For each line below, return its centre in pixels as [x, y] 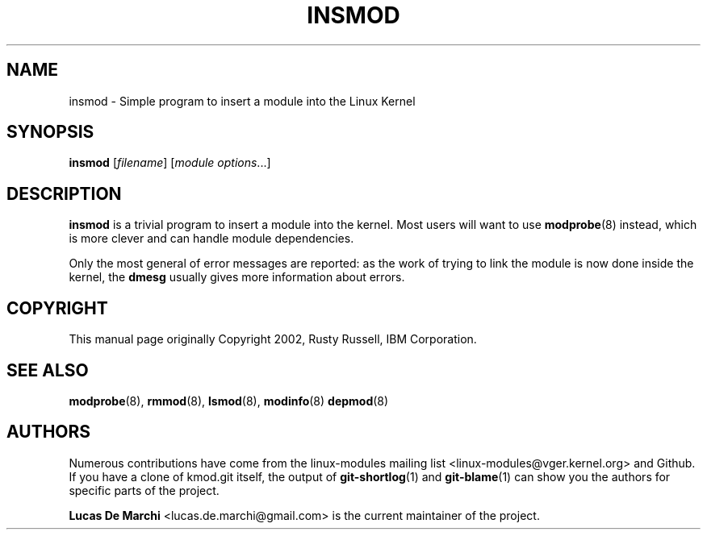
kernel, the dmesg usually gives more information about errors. [237, 277]
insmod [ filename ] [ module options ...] [170, 163]
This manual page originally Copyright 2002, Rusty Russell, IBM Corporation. [273, 339]
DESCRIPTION [64, 193]
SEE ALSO [48, 370]
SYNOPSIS [50, 132]
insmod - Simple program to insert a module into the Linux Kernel [242, 101]
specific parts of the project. [144, 490]
